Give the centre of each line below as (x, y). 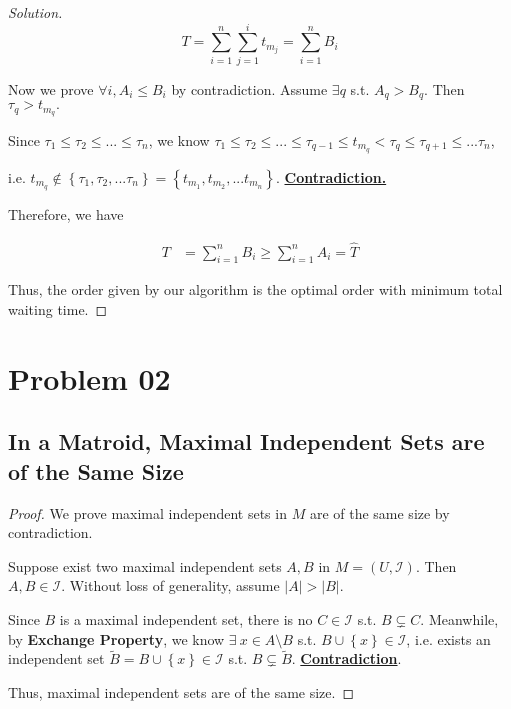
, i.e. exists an (448, 638)
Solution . (35, 12)
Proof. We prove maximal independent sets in (147, 512)
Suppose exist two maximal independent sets (145, 565)
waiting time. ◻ (58, 308)
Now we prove (51, 88)
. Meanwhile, (459, 618)
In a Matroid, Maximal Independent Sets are (246, 441)
